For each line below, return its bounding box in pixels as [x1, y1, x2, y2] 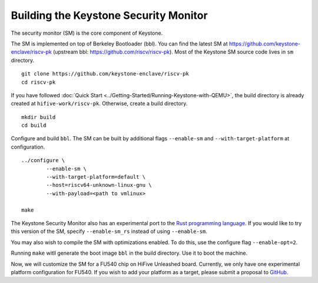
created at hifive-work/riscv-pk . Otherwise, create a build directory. [11, 100, 188, 107]
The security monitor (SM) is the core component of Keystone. [11, 29, 163, 37]
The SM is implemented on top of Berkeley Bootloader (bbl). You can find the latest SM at [11, 40, 228, 47]
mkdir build [21, 114, 56, 120]
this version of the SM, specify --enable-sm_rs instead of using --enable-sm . [11, 228, 207, 235]
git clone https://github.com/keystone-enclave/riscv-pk [21, 71, 190, 77]
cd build [21, 122, 47, 129]
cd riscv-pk [21, 78, 56, 85]
